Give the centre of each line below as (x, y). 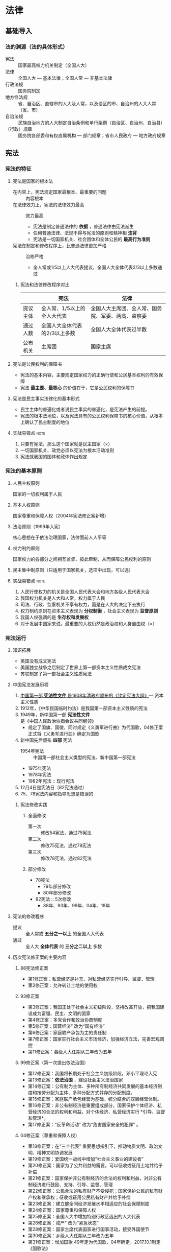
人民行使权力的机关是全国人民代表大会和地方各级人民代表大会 (85, 592)
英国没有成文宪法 (38, 661)
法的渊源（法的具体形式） (37, 46)
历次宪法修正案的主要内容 (39, 957)
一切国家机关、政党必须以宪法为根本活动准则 (67, 450)
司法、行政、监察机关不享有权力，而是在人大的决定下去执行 (83, 604)
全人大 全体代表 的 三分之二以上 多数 (64, 947)
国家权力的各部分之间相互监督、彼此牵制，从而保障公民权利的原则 (82, 559)
